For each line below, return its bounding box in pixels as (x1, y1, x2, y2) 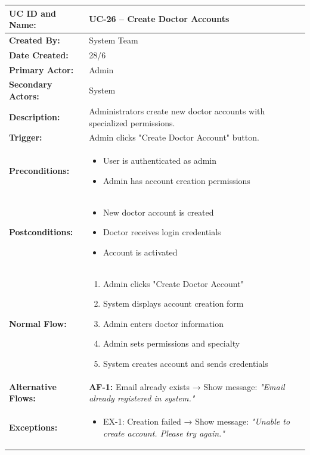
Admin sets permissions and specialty (103, 337, 240, 350)
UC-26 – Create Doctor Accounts (89, 13, 230, 25)
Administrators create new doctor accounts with (89, 104, 265, 117)
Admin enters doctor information (103, 317, 224, 329)
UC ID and (9, 7, 56, 19)
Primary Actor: (9, 63, 74, 76)
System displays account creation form (103, 297, 244, 310)
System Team (89, 33, 138, 46)
